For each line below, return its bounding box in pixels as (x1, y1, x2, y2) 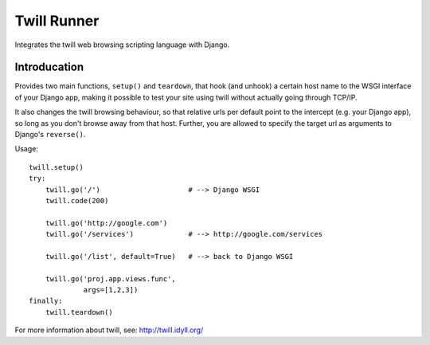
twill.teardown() (45, 308, 113, 316)
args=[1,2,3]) (83, 285, 139, 295)
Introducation (14, 61, 84, 74)
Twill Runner (14, 12, 100, 29)
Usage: (14, 144, 39, 154)
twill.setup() (29, 163, 84, 171)
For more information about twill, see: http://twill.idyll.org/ (14, 325, 204, 335)
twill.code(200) (45, 196, 109, 205)
